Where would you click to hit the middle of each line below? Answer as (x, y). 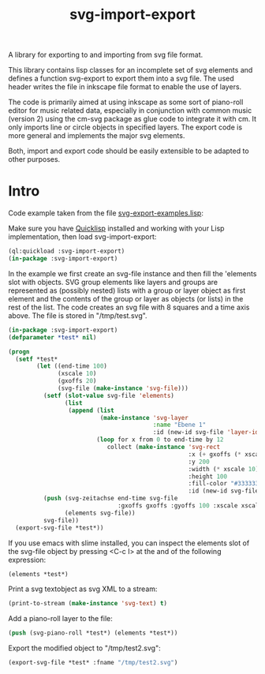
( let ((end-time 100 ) (72, 366)
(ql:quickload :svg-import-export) (67, 251)
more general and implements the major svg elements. (97, 136)
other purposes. (34, 159)
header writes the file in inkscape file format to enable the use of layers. (125, 87)
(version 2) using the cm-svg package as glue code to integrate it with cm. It (132, 119)
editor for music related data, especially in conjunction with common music (130, 110)
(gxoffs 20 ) (77, 381)
